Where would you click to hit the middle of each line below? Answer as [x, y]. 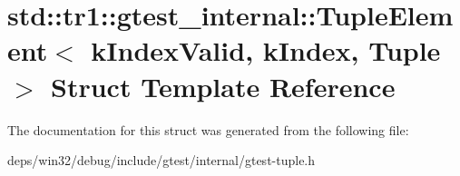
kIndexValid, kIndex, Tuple [266, 50]
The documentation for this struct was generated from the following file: [208, 129]
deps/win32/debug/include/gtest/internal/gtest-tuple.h [161, 160]
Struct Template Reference [223, 86]
